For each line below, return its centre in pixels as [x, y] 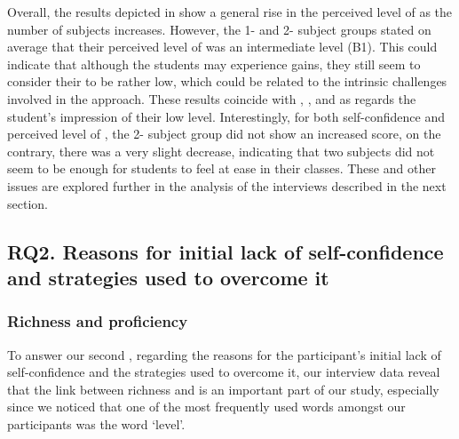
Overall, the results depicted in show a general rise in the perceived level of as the [230, 12]
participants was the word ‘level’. [96, 423]
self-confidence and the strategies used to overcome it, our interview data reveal [224, 372]
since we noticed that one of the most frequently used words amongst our [206, 407]
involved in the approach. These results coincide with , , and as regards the [212, 98]
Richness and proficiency [98, 321]
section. [28, 203]
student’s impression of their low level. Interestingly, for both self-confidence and [226, 116]
